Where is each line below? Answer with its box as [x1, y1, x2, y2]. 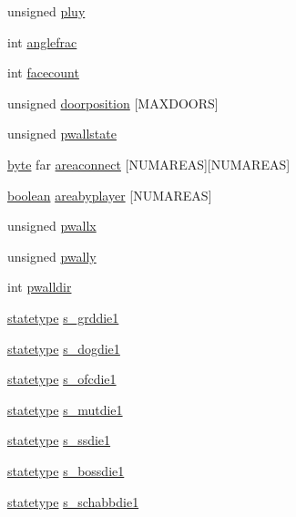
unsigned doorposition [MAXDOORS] [7, 93, 219, 112]
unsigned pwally [7, 246, 97, 265]
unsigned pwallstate [7, 124, 117, 143]
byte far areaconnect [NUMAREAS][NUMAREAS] [7, 154, 291, 173]
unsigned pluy [7, 2, 86, 20]
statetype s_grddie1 [7, 307, 119, 326]
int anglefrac [7, 32, 77, 51]
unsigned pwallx [7, 216, 97, 235]
